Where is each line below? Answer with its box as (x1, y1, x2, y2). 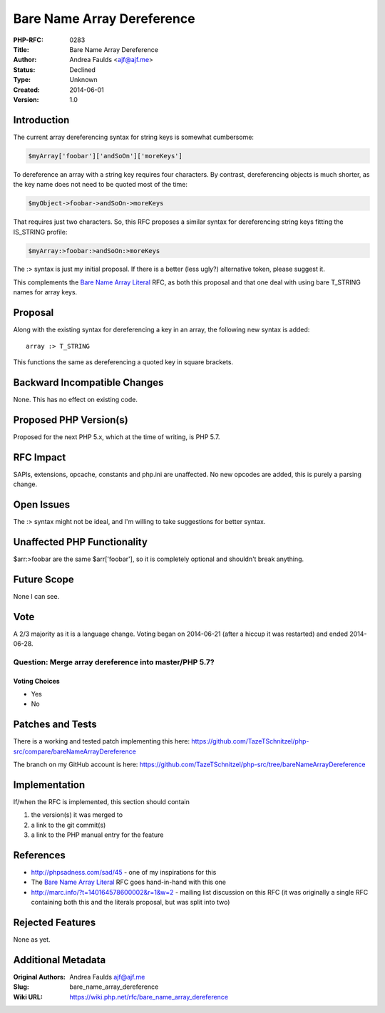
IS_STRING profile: (13, 227, 68, 236)
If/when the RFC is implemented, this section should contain (13, 798, 190, 806)
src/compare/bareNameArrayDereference (13, 747, 137, 756)
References (13, 849, 66, 861)
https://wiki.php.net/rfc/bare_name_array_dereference (69, 992, 228, 1001)
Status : (13, 65, 36, 74)
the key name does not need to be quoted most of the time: (13, 180, 188, 189)
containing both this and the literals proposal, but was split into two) (31, 898, 230, 907)
